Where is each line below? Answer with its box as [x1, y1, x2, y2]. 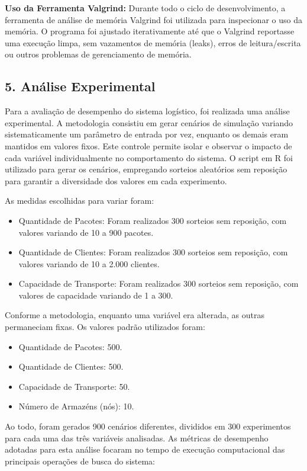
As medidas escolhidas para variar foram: [5, 194, 154, 207]
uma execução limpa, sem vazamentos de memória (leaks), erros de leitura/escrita [5, 36, 301, 49]
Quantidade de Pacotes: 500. [18, 340, 122, 353]
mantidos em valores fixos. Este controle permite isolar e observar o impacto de [5, 139, 292, 152]
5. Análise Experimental [5, 77, 156, 95]
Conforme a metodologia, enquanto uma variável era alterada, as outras [5, 309, 265, 321]
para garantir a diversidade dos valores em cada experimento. [5, 174, 227, 187]
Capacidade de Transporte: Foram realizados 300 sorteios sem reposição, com [18, 277, 299, 290]
